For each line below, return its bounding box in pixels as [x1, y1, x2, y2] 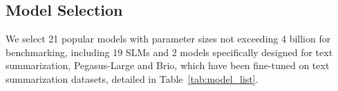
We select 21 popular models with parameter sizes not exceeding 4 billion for [6, 31, 331, 46]
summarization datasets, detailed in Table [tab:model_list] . [6, 71, 259, 86]
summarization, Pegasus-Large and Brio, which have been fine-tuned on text [6, 58, 330, 73]
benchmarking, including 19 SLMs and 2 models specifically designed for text [6, 44, 333, 59]
